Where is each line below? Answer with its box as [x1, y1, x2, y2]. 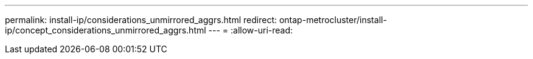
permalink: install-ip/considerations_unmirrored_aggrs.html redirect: [5, 15, 277, 25]
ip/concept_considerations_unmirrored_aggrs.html [5, 25, 206, 35]
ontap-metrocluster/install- [279, 15, 387, 25]
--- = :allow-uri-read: [208, 25, 293, 35]
